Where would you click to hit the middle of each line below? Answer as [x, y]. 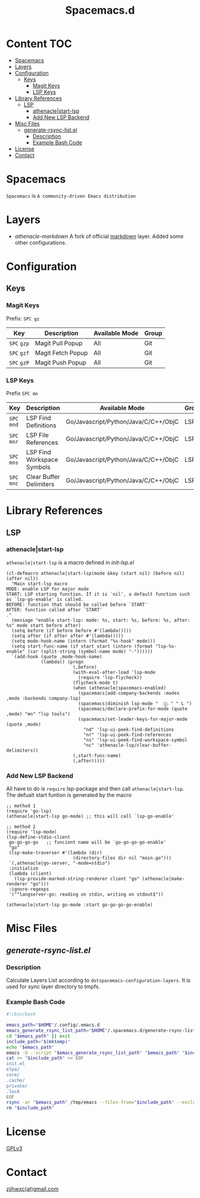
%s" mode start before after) [44, 625]
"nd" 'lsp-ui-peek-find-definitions [129, 730]
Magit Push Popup [60, 362]
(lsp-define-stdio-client [38, 837]
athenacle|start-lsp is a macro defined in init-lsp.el [70, 562]
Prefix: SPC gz [23, 318]
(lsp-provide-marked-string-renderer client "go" [77, 879]
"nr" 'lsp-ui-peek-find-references [127, 735]
